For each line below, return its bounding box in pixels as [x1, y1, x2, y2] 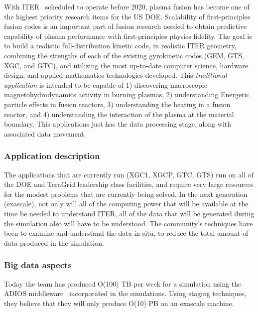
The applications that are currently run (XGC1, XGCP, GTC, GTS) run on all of [4, 169, 254, 179]
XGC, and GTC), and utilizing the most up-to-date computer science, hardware [4, 60, 249, 70]
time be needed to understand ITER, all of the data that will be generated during [4, 208, 255, 218]
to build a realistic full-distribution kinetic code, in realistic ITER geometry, [4, 40, 237, 51]
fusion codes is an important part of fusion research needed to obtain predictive [4, 21, 247, 31]
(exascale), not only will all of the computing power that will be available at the [4, 198, 249, 209]
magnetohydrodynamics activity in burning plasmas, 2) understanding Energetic [4, 89, 250, 100]
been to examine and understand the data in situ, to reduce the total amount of [4, 228, 249, 238]
